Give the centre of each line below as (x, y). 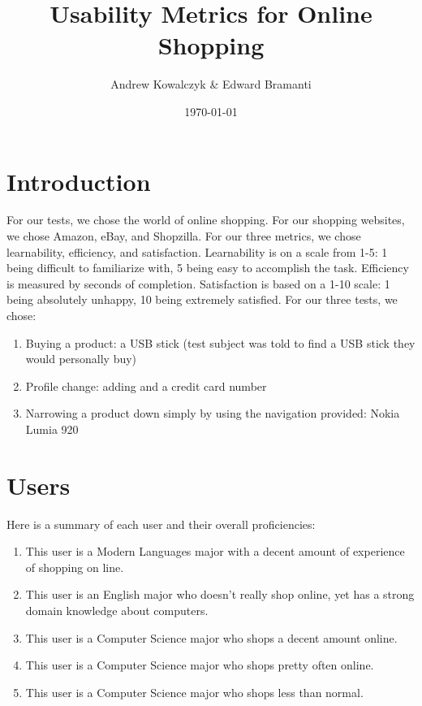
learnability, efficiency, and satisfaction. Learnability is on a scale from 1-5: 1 (197, 251)
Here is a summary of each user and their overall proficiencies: (161, 524)
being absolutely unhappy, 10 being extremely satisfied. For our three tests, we (202, 299)
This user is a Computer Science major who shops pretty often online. (200, 665)
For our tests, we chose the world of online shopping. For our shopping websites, (206, 220)
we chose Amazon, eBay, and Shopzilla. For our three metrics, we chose (184, 236)
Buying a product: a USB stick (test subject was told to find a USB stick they (220, 342)
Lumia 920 (52, 429)
